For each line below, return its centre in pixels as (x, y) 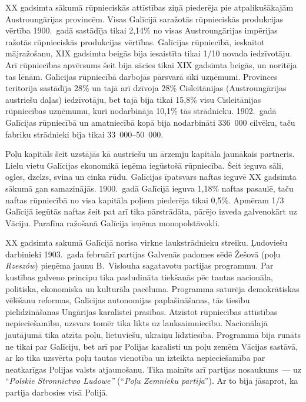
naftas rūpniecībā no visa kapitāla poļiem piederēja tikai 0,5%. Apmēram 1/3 (145, 200)
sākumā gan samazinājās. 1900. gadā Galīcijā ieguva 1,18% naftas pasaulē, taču (149, 188)
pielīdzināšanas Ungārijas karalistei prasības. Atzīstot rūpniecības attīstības (142, 311)
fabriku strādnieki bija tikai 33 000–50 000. (84, 134)
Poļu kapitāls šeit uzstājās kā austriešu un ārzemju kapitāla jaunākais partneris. (150, 154)
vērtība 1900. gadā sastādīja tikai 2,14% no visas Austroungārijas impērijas (142, 30)
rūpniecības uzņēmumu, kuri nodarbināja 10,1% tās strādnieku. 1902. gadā (141, 111)
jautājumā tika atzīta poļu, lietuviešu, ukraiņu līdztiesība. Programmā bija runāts (153, 335)
